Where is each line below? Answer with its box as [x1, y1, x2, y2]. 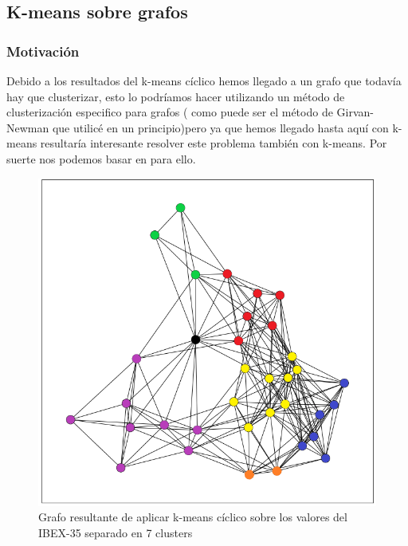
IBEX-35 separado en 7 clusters [38, 524, 193, 540]
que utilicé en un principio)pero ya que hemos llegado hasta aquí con [52, 119, 389, 136]
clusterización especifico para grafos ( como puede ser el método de [6, 104, 333, 120]
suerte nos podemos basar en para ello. [6, 150, 196, 167]
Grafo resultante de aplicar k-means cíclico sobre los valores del [38, 509, 347, 525]
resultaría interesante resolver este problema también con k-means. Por [40, 135, 387, 151]
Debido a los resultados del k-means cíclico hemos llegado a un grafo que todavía [6, 73, 402, 88]
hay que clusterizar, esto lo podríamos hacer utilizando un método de [6, 88, 345, 104]
